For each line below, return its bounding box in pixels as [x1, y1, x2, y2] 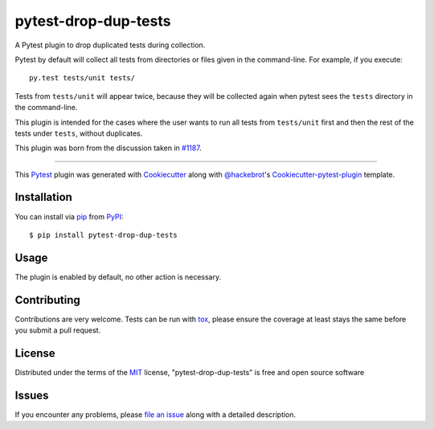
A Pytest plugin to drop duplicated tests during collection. [14, 40, 206, 50]
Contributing [14, 293, 80, 307]
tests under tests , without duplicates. [14, 129, 143, 138]
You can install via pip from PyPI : [14, 211, 124, 221]
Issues [14, 388, 49, 402]
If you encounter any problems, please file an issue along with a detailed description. [14, 410, 297, 419]
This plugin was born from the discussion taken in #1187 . [14, 143, 202, 153]
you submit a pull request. [14, 325, 101, 335]
